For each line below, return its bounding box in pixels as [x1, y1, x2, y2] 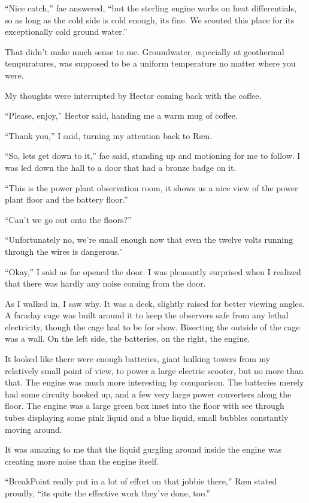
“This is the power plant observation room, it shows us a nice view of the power [5, 181, 298, 194]
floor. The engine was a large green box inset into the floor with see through [5, 399, 284, 412]
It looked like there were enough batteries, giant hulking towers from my [5, 353, 271, 365]
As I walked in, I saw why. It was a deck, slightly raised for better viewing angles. [5, 297, 305, 309]
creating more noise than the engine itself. [5, 454, 159, 467]
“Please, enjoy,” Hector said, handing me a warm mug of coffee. [5, 109, 238, 122]
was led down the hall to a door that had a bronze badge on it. [5, 161, 237, 173]
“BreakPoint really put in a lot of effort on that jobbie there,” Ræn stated [5, 475, 277, 487]
